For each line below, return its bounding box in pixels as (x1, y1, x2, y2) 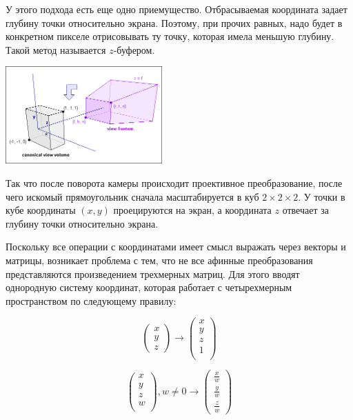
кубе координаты (6, 203, 76, 217)
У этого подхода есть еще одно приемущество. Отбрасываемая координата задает (6, 2, 347, 16)
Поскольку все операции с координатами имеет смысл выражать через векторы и (6, 239, 346, 254)
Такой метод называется (6, 42, 106, 57)
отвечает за (282, 203, 329, 217)
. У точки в (298, 189, 345, 203)
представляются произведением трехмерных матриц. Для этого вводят (6, 266, 300, 281)
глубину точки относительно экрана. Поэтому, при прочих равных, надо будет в (6, 15, 343, 30)
